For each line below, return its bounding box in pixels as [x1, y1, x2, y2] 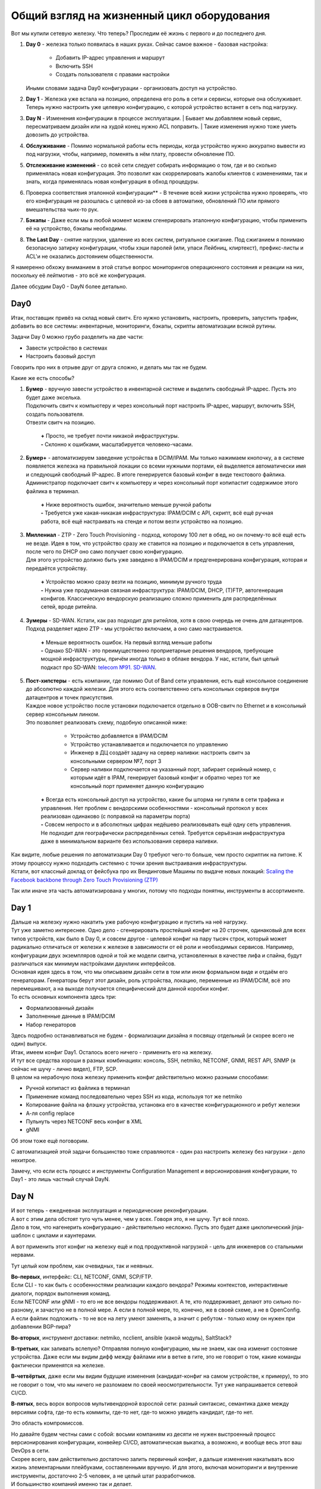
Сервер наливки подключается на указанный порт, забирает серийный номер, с [70, 765, 276, 772]
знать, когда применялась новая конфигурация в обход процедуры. [26, 178, 199, 185]
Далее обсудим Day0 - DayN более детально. [11, 283, 128, 290]
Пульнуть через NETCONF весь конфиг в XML [26, 1117, 143, 1125]
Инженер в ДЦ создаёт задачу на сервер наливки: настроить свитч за [70, 749, 251, 756]
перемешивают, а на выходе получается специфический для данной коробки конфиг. [11, 985, 229, 992]
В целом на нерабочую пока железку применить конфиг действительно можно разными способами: [11, 1073, 269, 1080]
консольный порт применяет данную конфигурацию [70, 782, 204, 789]
